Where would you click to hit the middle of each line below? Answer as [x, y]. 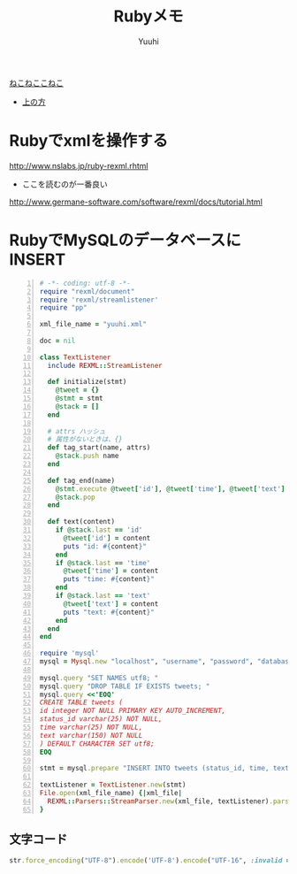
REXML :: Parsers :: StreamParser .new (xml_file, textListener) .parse [170, 801]
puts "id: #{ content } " [105, 546]
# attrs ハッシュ [76, 431]
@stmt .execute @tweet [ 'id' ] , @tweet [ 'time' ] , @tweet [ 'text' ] [170, 489]
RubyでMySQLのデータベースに [125, 240]
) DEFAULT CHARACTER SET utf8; [97, 744]
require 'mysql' [69, 654]
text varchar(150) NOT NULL [91, 735]
